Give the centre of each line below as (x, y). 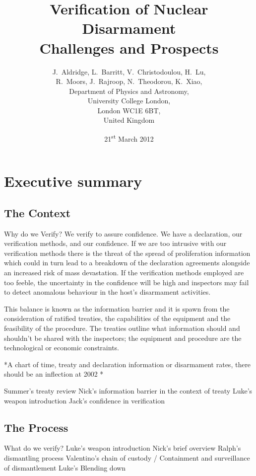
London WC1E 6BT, (129, 110)
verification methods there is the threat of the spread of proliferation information (127, 253)
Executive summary (73, 181)
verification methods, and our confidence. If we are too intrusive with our (115, 243)
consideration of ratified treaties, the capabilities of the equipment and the (117, 318)
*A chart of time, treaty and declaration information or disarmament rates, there (128, 364)
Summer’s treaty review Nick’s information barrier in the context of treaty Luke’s (128, 391)
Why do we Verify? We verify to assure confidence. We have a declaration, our (123, 233)
